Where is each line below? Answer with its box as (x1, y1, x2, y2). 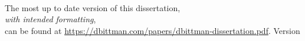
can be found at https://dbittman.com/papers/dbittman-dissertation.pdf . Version (5, 24, 300, 36)
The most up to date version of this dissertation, (5, 1, 181, 13)
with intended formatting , (5, 13, 96, 25)
